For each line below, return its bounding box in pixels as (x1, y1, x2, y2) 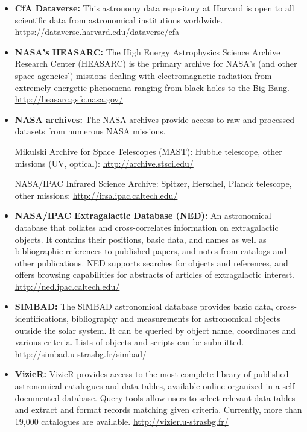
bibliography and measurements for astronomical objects (71, 312, 280, 325)
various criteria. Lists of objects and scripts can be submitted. (14, 336, 244, 348)
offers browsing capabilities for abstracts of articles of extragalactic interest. (14, 268, 294, 281)
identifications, (14, 312, 69, 325)
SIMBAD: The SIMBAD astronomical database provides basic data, (14, 300, 273, 313)
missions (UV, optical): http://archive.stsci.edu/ (14, 157, 194, 169)
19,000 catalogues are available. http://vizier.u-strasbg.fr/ (14, 415, 229, 427)
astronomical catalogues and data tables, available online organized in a (14, 380, 280, 392)
